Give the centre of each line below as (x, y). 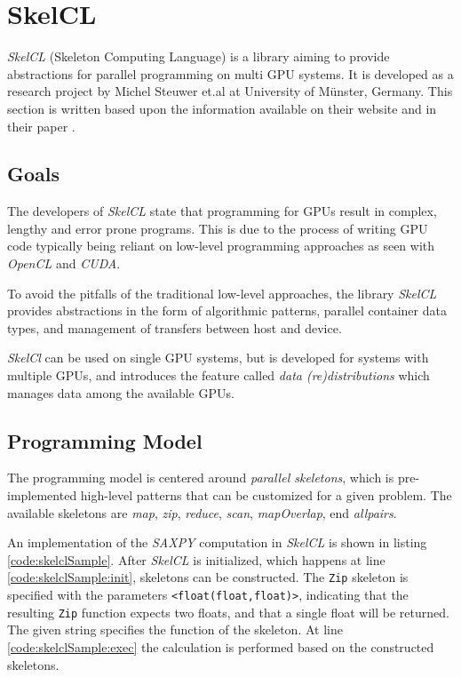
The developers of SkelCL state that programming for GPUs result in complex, (222, 211)
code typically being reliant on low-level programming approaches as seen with (221, 246)
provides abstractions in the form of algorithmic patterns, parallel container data (227, 311)
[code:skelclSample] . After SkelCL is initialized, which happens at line (196, 559)
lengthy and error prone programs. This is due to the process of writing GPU (218, 228)
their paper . (41, 126)
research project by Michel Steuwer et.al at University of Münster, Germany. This (230, 91)
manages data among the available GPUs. (121, 392)
